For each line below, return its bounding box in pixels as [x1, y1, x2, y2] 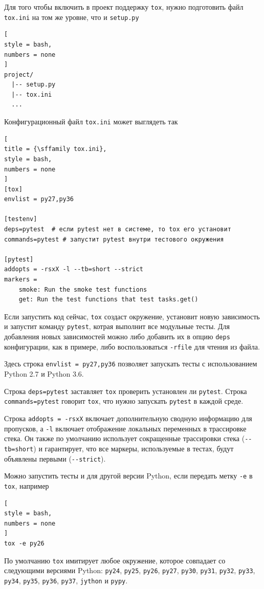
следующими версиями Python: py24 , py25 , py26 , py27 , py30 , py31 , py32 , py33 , [4, 565, 255, 576]
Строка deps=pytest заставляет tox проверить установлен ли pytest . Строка [4, 385, 247, 396]
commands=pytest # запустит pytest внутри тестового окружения [4, 235, 224, 243]
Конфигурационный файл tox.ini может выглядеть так [4, 116, 178, 127]
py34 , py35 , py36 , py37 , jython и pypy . [4, 575, 128, 585]
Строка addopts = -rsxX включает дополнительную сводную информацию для [4, 413, 252, 423]
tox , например [4, 480, 49, 491]
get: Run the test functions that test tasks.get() [18, 296, 199, 303]
